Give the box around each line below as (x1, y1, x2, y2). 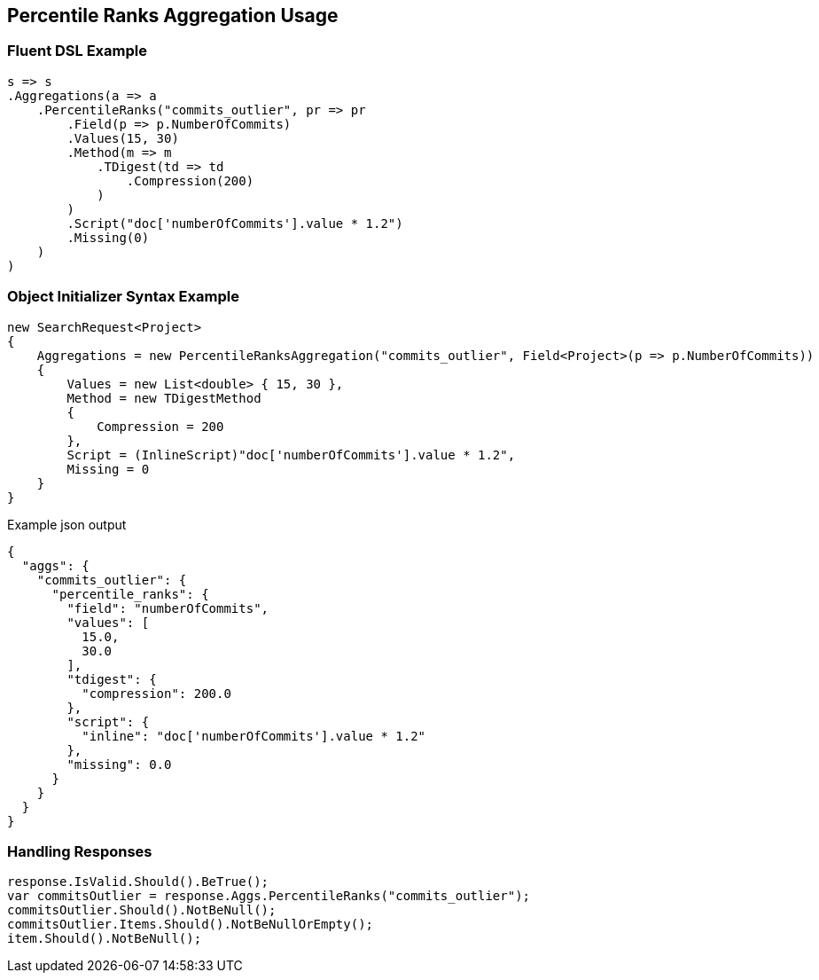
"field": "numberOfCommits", (66, 600, 269, 615)
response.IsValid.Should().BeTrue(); (7, 874, 269, 890)
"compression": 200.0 (82, 686, 231, 701)
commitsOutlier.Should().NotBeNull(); (7, 903, 277, 918)
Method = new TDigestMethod (66, 390, 261, 405)
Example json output (7, 516, 127, 532)
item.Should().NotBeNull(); (7, 931, 202, 946)
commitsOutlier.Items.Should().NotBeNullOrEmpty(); (7, 917, 374, 932)
